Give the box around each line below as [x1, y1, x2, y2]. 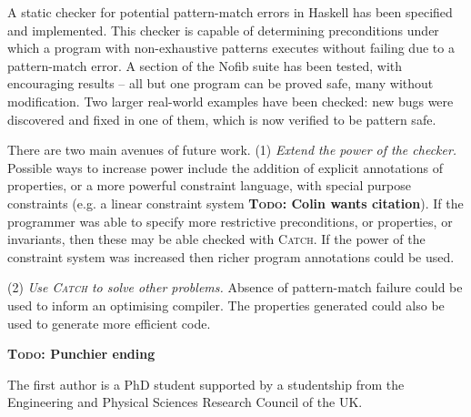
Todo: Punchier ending [7, 344, 155, 363]
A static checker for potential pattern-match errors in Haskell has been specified [7, 3, 453, 21]
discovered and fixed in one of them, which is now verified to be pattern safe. [7, 109, 436, 128]
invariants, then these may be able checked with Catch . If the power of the [7, 229, 426, 249]
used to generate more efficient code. [7, 313, 211, 332]
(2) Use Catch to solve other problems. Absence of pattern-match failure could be [7, 278, 463, 297]
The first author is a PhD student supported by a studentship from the [7, 374, 405, 393]
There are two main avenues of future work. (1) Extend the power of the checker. [7, 140, 457, 159]
